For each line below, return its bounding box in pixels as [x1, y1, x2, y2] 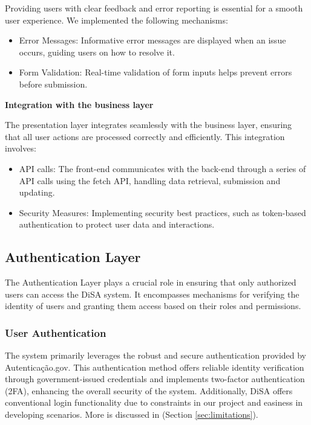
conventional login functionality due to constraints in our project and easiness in [5, 396, 303, 409]
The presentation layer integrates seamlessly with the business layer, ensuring [5, 118, 292, 131]
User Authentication [5, 325, 106, 340]
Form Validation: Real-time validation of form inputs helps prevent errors [19, 66, 292, 78]
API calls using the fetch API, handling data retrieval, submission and [19, 174, 281, 187]
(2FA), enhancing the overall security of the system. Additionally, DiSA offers [5, 384, 293, 397]
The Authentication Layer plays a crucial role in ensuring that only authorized [5, 276, 296, 289]
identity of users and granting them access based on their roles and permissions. [5, 299, 301, 312]
